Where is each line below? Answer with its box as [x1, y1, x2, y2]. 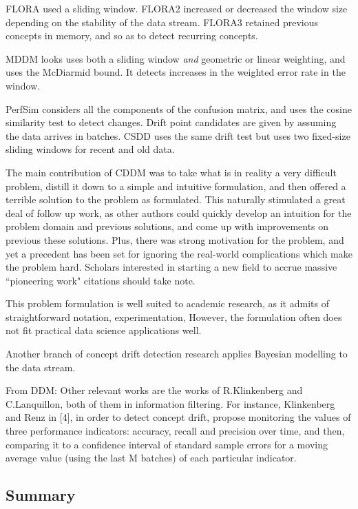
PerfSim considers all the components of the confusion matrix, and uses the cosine [6, 101, 352, 116]
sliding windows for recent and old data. [6, 142, 175, 156]
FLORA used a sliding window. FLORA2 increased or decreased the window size [6, 1, 348, 15]
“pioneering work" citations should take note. [6, 273, 196, 287]
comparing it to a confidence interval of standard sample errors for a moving [6, 437, 328, 451]
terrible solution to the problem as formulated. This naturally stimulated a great [6, 192, 346, 207]
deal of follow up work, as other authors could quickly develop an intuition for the [6, 205, 352, 220]
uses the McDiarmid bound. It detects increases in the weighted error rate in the [6, 65, 346, 79]
